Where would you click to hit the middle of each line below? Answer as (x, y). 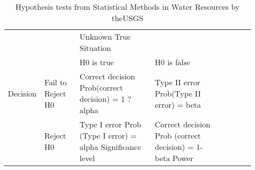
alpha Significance (110, 147)
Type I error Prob (110, 124)
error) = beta (178, 104)
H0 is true (97, 62)
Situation (95, 48)
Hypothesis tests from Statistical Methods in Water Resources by (127, 7)
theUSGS (127, 18)
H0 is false (172, 62)
